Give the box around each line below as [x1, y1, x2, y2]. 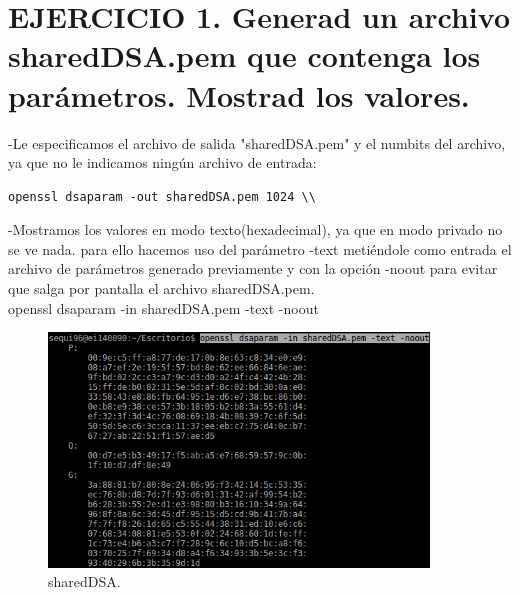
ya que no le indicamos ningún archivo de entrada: [8, 152, 317, 173]
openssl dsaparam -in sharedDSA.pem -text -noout [8, 297, 319, 318]
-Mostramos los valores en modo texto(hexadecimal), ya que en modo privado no [8, 219, 503, 240]
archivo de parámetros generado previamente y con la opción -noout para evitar [8, 258, 498, 279]
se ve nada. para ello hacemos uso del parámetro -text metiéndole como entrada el [8, 238, 512, 259]
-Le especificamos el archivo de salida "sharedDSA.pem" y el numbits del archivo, [8, 132, 506, 153]
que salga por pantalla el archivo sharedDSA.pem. [8, 278, 315, 299]
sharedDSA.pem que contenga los [8, 35, 481, 76]
